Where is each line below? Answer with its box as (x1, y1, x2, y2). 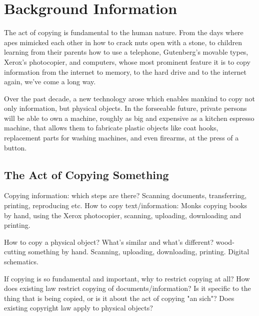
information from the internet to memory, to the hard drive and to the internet (4, 66, 246, 77)
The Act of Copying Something (4, 167, 169, 182)
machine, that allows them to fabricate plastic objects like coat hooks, (4, 122, 218, 133)
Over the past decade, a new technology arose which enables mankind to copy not (4, 93, 255, 103)
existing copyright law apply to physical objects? (4, 302, 153, 313)
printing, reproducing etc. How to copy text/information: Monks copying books (4, 200, 247, 211)
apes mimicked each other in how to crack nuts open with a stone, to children (4, 37, 242, 47)
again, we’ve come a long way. (4, 76, 96, 87)
